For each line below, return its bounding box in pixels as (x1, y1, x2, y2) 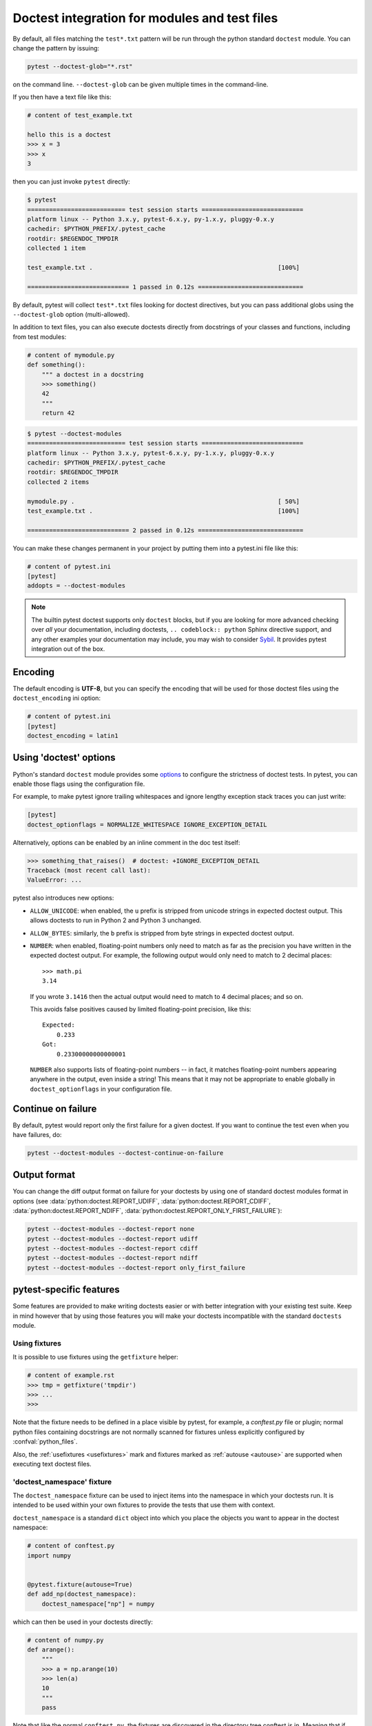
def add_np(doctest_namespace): (27, 1590, 137, 1598)
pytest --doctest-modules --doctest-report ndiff (27, 1254, 198, 1262)
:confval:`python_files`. (12, 1437, 78, 1446)
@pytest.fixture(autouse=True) (27, 1580, 134, 1588)
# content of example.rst (27, 1371, 115, 1379)
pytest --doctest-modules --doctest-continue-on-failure (27, 1149, 224, 1156)
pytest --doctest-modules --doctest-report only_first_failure (27, 1263, 246, 1272)
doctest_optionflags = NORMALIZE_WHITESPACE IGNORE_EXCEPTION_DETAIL (27, 820, 267, 828)
